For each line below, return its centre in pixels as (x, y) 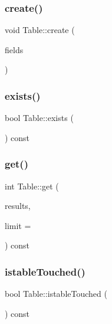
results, (18, 206)
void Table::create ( (40, 30)
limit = (18, 225)
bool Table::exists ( (39, 118)
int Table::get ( (32, 186)
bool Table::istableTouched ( (56, 294)
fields (14, 49)
